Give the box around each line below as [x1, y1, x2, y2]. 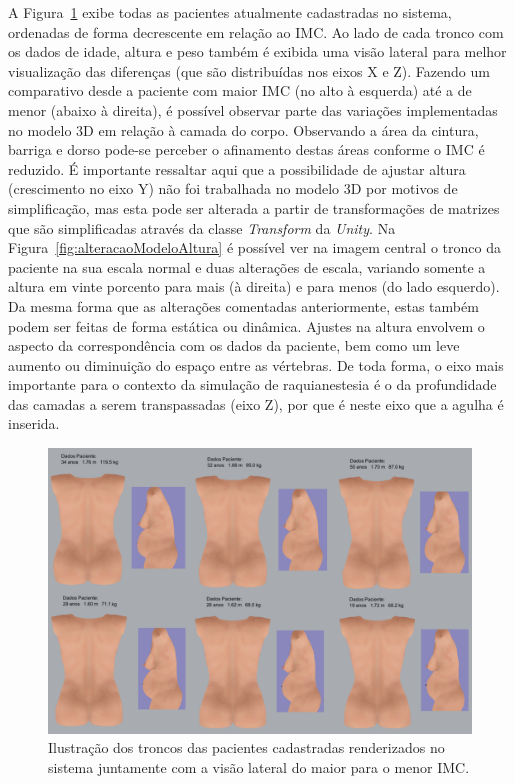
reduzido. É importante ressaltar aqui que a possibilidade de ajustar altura [8, 158, 466, 179]
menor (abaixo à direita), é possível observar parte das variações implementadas [8, 99, 498, 120]
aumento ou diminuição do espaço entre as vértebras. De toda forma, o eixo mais [8, 354, 504, 375]
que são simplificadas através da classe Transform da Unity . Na [8, 217, 396, 238]
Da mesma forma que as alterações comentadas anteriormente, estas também [8, 295, 479, 316]
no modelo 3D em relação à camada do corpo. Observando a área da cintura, [8, 119, 479, 140]
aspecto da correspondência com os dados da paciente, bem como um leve [8, 335, 460, 356]
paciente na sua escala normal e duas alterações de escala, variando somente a [8, 256, 486, 277]
